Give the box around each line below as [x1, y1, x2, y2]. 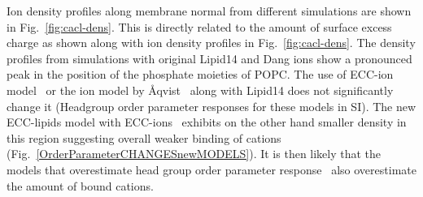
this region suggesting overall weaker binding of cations [7, 129, 281, 146]
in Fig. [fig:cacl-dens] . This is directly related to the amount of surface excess [7, 18, 392, 35]
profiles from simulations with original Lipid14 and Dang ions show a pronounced [7, 49, 412, 66]
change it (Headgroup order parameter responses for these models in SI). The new [7, 97, 416, 114]
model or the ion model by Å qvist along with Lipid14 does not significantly [7, 81, 394, 98]
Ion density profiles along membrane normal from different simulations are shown [7, 2, 412, 19]
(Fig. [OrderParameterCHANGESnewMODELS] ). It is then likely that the [7, 145, 382, 162]
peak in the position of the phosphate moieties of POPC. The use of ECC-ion [7, 66, 394, 83]
